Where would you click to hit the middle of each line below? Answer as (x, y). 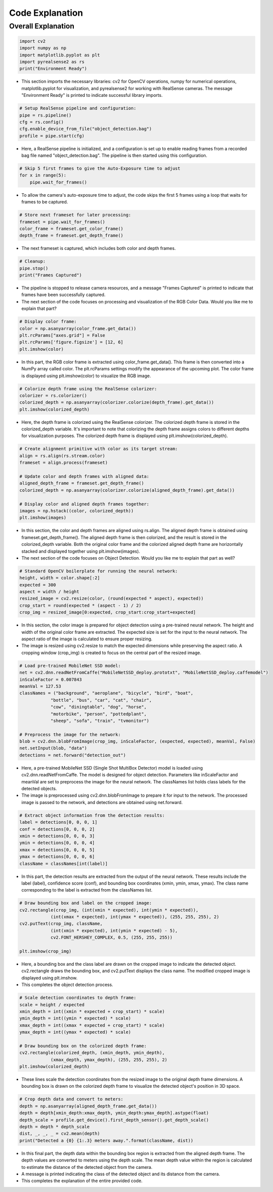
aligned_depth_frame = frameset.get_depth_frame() (82, 483)
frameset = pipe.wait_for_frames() (62, 222)
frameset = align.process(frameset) (64, 463)
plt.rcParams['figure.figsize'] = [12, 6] (71, 342)
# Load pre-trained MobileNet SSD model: (70, 666)
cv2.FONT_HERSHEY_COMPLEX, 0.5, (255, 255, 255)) (111, 938)
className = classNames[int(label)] (64, 864)
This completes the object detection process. (67, 985)
